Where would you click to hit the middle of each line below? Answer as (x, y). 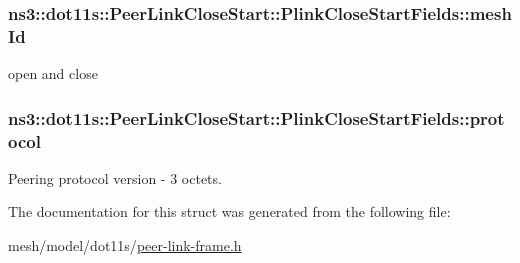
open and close (53, 73)
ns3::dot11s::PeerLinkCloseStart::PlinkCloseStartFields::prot (256, 117)
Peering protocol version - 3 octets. (115, 177)
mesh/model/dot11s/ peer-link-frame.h (125, 245)
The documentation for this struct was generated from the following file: (229, 211)
